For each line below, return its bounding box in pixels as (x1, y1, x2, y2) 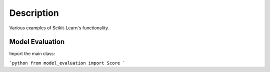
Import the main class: (9, 51, 55, 57)
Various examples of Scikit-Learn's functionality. (9, 25, 109, 31)
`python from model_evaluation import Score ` (9, 60, 125, 66)
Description (9, 7, 59, 18)
